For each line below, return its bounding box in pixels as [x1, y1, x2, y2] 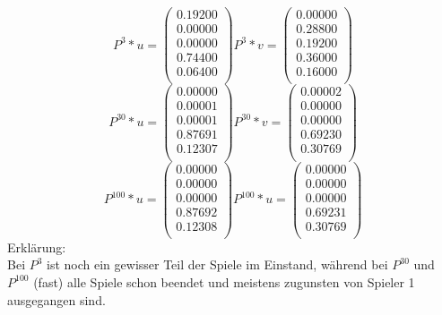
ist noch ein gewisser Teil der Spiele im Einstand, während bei [47, 255, 388, 274]
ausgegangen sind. [7, 290, 106, 309]
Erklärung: [7, 237, 66, 256]
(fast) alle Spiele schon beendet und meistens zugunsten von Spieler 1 [33, 272, 415, 291]
